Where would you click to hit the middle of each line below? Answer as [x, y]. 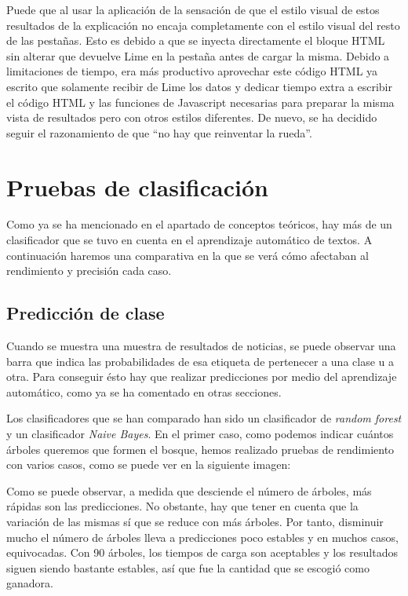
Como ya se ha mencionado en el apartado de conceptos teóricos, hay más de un [199, 224]
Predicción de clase [86, 313]
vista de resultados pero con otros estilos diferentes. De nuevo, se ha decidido [192, 117]
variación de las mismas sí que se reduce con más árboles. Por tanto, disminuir [195, 521]
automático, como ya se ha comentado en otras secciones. [144, 391]
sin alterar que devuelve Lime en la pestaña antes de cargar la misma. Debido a [198, 55]
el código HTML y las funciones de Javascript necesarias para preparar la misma [200, 102]
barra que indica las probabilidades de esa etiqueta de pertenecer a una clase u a [200, 361]
